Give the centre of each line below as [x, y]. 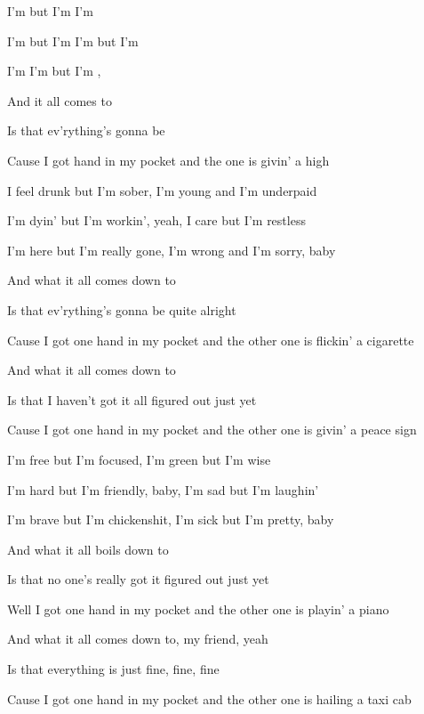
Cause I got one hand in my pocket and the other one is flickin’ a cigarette [211, 340]
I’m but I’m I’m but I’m [73, 41]
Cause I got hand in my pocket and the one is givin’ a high [168, 160]
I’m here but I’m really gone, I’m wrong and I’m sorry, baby [172, 250]
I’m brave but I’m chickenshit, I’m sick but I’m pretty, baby [171, 519]
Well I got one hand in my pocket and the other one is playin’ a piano [198, 609]
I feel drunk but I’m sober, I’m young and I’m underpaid [162, 190]
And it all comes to [60, 100]
